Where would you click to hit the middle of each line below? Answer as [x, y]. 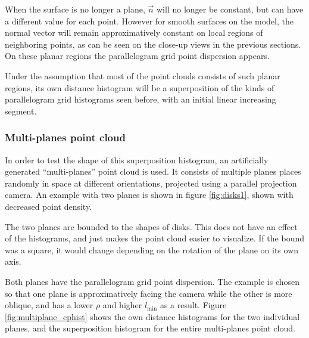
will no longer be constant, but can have [230, 9]
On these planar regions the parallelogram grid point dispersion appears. [137, 56]
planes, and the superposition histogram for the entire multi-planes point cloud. [150, 328]
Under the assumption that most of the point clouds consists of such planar [143, 75]
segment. [21, 111]
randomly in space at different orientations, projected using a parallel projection [151, 183]
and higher [122, 305]
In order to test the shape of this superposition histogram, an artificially [137, 159]
